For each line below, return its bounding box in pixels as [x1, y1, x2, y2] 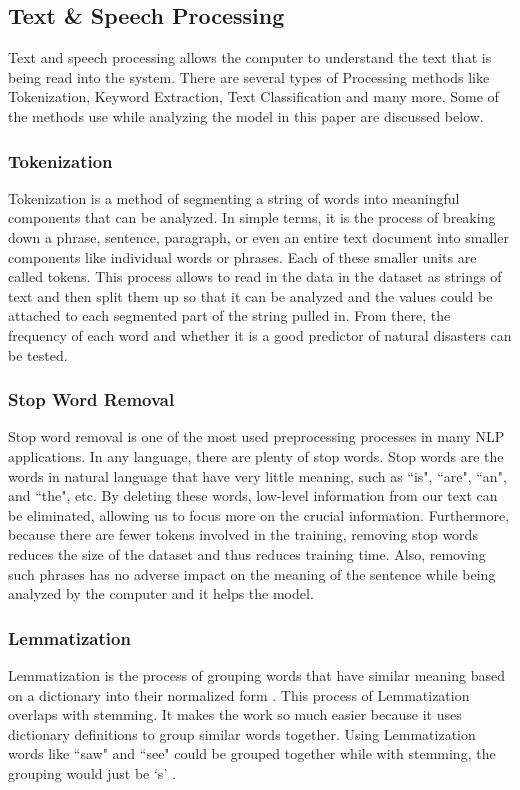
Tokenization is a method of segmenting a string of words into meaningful [8, 187, 460, 208]
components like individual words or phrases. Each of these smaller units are [8, 246, 477, 267]
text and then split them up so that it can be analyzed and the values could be [8, 285, 493, 306]
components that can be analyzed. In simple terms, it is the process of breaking [8, 207, 496, 228]
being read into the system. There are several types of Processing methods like [8, 66, 490, 87]
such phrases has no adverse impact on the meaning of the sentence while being [8, 563, 496, 584]
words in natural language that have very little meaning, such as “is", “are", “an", [8, 465, 507, 486]
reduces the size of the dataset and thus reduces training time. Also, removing [8, 543, 486, 564]
